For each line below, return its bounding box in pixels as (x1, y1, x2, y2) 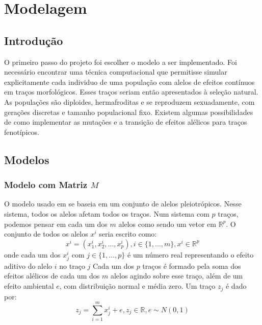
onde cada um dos (4, 249, 61, 260)
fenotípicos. (4, 126, 39, 137)
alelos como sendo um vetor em (118, 218, 216, 229)
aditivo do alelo (4, 260, 53, 271)
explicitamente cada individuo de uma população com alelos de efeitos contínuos (4, 76, 255, 87)
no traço (59, 260, 85, 271)
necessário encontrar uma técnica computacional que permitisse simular (4, 66, 227, 77)
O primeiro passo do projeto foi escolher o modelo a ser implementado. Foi (4, 56, 237, 67)
